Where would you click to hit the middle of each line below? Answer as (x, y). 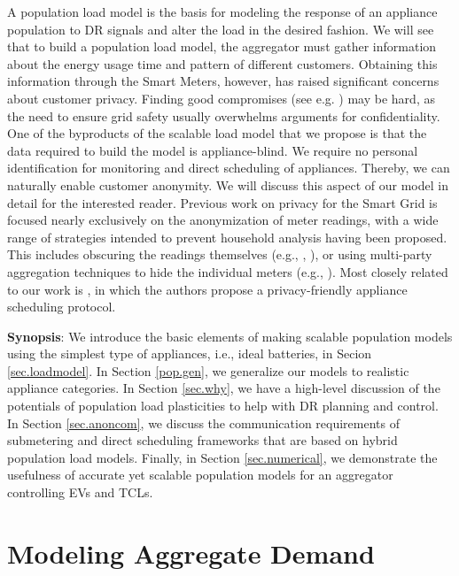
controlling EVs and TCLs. (80, 492)
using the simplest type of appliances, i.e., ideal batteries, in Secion (190, 353)
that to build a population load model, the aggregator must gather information (222, 46)
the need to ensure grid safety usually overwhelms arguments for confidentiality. (224, 115)
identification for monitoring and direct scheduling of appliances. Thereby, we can (229, 168)
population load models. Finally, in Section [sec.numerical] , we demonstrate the (222, 457)
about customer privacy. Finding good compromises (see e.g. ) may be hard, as (221, 98)
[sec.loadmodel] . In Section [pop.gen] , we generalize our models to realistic (208, 370)
